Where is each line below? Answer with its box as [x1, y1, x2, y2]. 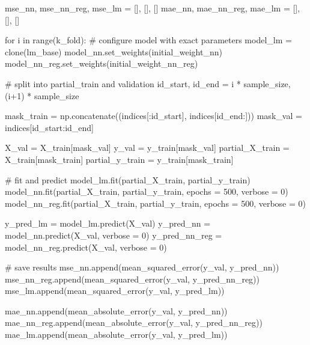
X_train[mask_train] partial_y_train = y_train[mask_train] [5, 153, 234, 165]
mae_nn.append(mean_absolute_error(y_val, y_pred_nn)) [5, 304, 228, 317]
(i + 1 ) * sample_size [5, 89, 79, 102]
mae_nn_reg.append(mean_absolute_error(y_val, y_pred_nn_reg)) [5, 316, 263, 329]
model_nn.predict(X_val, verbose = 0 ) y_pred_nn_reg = [5, 228, 222, 241]
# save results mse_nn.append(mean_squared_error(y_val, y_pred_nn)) [5, 261, 279, 273]
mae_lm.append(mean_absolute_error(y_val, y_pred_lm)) [5, 328, 228, 341]
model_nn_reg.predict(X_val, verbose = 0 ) [5, 240, 167, 253]
